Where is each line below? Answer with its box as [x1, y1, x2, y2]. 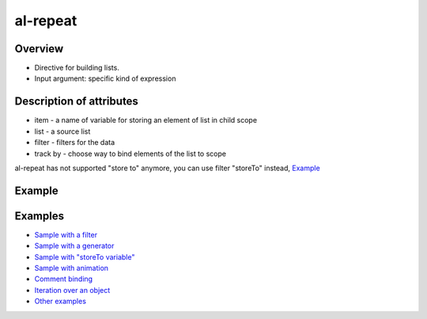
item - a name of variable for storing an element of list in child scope [34, 116, 257, 125]
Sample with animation [34, 264, 109, 273]
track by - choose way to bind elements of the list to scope [34, 149, 227, 158]
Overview [14, 42, 64, 55]
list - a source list [34, 127, 91, 136]
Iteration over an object [34, 285, 111, 294]
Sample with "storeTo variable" [34, 252, 135, 261]
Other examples [34, 297, 87, 306]
